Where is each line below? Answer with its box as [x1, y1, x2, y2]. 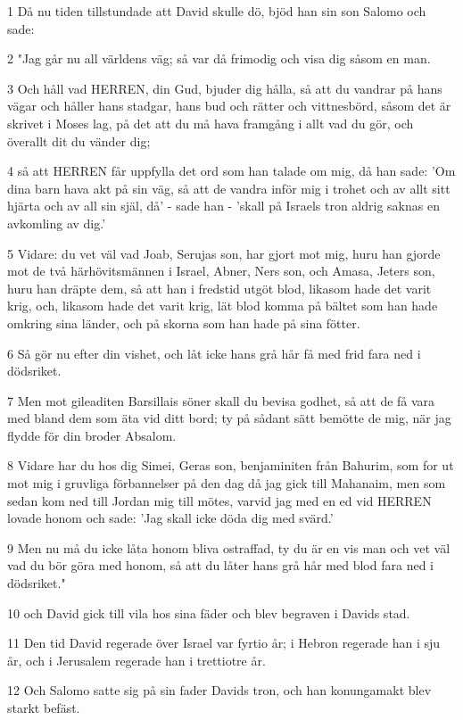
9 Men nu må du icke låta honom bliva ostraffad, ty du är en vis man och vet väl [7, 538, 451, 557]
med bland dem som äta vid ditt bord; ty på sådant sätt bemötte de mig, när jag [7, 409, 451, 427]
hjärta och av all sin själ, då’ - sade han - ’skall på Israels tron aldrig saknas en [7, 196, 440, 215]
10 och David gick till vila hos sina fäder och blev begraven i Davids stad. [7, 603, 410, 622]
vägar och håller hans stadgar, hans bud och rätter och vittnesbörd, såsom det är [7, 96, 451, 115]
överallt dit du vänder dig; [7, 131, 151, 150]
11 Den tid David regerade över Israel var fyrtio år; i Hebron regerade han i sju [7, 633, 441, 652]
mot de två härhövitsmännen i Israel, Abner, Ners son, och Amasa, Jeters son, [7, 261, 435, 280]
